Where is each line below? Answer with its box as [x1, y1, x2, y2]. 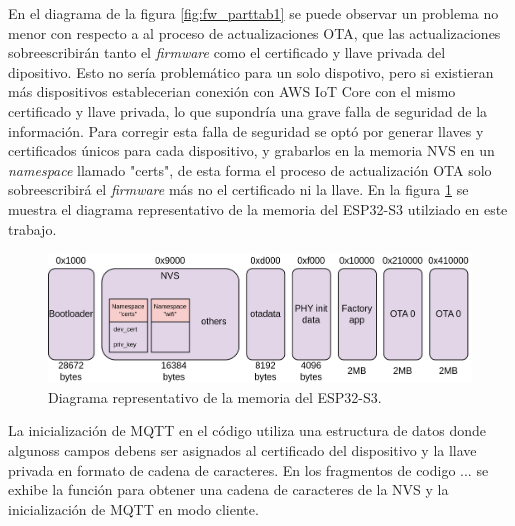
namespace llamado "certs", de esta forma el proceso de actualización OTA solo [8, 159, 492, 180]
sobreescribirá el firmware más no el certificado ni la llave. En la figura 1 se [8, 179, 469, 200]
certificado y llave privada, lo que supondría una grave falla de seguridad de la [8, 100, 488, 121]
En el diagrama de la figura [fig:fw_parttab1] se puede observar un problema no [8, 3, 499, 23]
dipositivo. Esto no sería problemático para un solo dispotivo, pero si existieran [8, 61, 494, 82]
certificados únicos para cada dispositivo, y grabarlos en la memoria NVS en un [8, 140, 495, 161]
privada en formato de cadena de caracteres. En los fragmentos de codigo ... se [8, 459, 489, 480]
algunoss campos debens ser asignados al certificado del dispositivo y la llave [8, 440, 477, 461]
